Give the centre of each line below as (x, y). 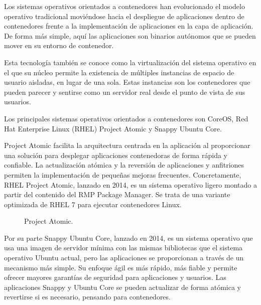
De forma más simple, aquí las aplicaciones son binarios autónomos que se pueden (130, 35)
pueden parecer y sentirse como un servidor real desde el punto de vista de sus (125, 92)
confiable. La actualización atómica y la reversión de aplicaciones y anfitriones (124, 165)
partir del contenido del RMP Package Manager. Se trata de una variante (117, 194)
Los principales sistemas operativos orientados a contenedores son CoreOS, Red (126, 118)
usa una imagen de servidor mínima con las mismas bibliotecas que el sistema (123, 248)
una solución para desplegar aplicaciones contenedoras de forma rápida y (116, 155)
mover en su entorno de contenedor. (59, 45)
